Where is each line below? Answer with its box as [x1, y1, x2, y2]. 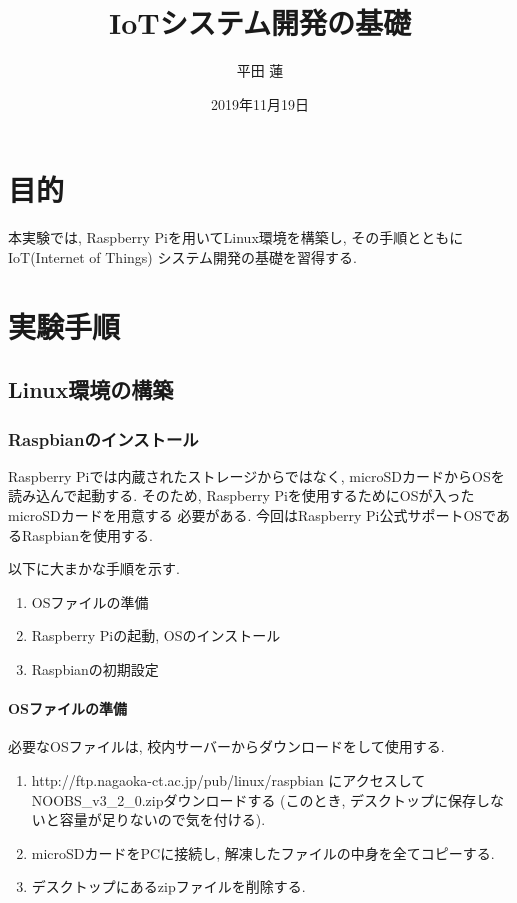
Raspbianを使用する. [21, 524, 153, 545]
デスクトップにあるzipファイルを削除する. [31, 876, 306, 897]
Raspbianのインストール [8, 426, 199, 451]
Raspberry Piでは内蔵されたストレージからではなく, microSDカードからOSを [8, 465, 505, 486]
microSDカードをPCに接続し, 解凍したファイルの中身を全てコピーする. [31, 842, 495, 863]
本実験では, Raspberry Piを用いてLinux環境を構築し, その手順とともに [8, 227, 464, 248]
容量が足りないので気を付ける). [59, 809, 266, 830]
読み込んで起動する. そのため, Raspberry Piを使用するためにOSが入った [8, 485, 475, 506]
